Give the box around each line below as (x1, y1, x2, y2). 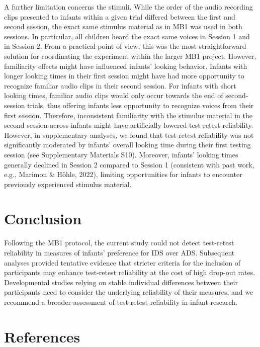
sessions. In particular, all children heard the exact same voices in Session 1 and (4, 31, 250, 41)
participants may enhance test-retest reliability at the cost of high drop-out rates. (4, 267, 255, 278)
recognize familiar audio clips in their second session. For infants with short (4, 80, 236, 91)
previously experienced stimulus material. (4, 179, 132, 189)
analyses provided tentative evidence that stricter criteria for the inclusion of (4, 257, 240, 268)
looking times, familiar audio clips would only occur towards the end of (4, 90, 223, 101)
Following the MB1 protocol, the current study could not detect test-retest (4, 237, 234, 248)
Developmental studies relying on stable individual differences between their (4, 277, 238, 287)
